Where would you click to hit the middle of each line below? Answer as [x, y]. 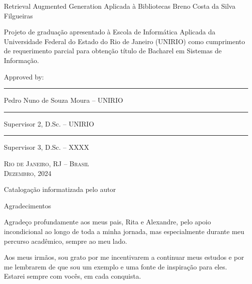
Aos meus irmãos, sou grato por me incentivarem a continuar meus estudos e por [124, 257]
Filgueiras [18, 15]
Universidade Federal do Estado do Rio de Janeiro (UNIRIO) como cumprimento [125, 41]
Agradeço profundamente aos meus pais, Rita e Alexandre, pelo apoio [108, 222]
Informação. [22, 60]
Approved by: [24, 76]
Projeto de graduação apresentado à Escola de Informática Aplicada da [110, 32]
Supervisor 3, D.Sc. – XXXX [47, 147]
